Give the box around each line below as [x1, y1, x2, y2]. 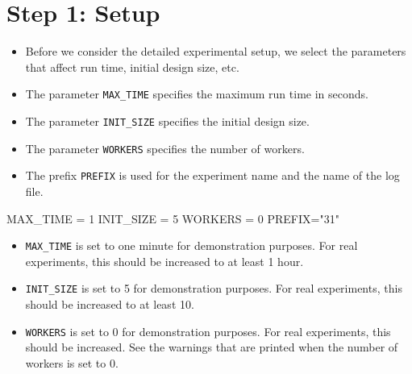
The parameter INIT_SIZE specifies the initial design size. [25, 112, 310, 129]
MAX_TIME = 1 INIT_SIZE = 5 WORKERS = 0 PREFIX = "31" [6, 210, 339, 226]
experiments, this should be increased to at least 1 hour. [25, 252, 304, 269]
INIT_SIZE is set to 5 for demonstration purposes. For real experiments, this [25, 280, 402, 297]
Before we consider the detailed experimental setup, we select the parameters [25, 43, 406, 60]
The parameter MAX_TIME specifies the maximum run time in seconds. [25, 85, 368, 102]
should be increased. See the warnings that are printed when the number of [25, 339, 398, 355]
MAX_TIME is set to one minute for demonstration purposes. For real [25, 237, 358, 254]
